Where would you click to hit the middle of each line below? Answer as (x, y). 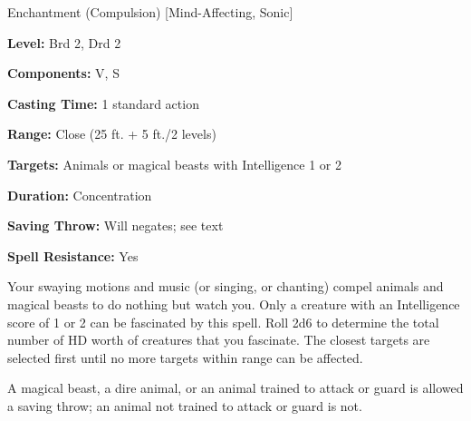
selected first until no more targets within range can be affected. (185, 357)
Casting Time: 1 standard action (103, 103)
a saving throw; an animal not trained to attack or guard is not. (185, 405)
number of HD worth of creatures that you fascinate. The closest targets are (219, 340)
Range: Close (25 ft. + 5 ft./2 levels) (112, 134)
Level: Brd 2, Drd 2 (64, 42)
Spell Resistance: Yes (73, 255)
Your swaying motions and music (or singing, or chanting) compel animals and (226, 286)
